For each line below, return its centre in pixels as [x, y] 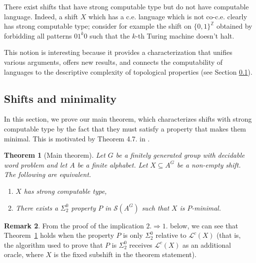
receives [141, 244]
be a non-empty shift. [209, 164]
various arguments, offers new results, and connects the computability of [113, 62]
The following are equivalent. [48, 174]
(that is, [229, 235]
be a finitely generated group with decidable [180, 155]
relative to [171, 235]
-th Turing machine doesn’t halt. [185, 35]
